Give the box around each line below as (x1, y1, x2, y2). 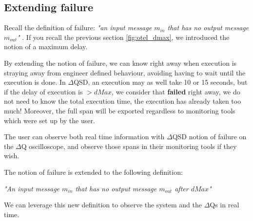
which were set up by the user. (4, 115, 95, 125)
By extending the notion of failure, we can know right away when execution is (4, 57, 237, 68)
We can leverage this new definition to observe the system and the (4, 200, 202, 210)
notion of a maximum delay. (4, 41, 88, 52)
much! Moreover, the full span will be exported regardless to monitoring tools (4, 105, 235, 115)
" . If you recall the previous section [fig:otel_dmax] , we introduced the (17, 32, 230, 42)
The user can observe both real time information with (4, 131, 165, 142)
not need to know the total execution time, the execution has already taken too (4, 96, 241, 106)
